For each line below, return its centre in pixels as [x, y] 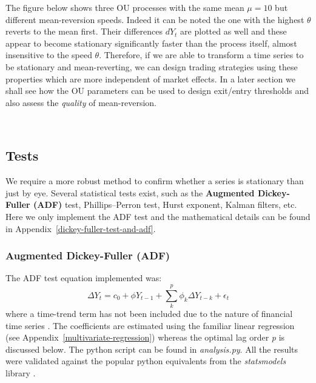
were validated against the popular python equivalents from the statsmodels [146, 361]
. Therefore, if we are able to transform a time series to [201, 55]
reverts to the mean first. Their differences [84, 31]
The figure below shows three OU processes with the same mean [125, 7]
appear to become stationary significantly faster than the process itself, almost [151, 43]
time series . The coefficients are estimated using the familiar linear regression [150, 325]
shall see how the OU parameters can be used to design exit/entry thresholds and [157, 91]
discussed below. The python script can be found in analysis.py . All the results [152, 349]
